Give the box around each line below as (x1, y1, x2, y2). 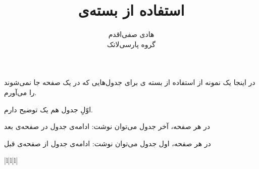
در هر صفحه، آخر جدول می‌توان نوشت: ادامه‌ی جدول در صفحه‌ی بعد (4, 121, 210, 132)
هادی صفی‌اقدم (108, 29, 154, 39)
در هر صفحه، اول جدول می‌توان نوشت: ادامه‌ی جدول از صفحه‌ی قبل (4, 138, 211, 148)
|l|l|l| (4, 155, 18, 165)
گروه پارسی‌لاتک (107, 38, 156, 49)
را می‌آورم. (4, 87, 37, 97)
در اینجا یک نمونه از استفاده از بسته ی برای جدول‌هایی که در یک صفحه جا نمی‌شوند (4, 77, 255, 88)
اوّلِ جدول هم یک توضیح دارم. (4, 104, 93, 114)
